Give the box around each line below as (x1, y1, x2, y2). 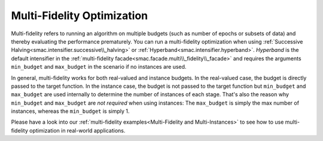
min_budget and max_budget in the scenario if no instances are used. (11, 63, 187, 70)
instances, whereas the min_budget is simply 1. (11, 108, 130, 115)
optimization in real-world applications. (29, 127, 126, 134)
